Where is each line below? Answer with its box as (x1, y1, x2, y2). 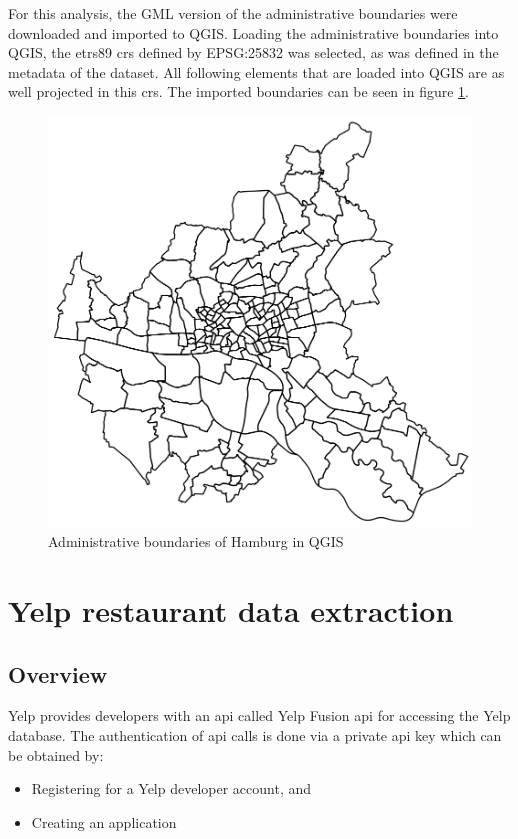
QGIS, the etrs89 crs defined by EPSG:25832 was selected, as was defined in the (8, 42, 499, 63)
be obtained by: (8, 744, 104, 765)
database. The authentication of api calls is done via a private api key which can (8, 724, 502, 745)
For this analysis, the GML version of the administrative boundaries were (8, 3, 458, 23)
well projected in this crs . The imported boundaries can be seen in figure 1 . (8, 81, 469, 102)
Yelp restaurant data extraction (8, 590, 454, 630)
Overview (8, 658, 108, 689)
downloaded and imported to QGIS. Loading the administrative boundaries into (8, 22, 499, 43)
